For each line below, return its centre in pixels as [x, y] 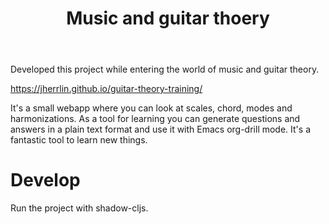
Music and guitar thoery [168, 18]
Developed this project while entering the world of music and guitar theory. [165, 69]
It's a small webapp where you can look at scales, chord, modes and [151, 108]
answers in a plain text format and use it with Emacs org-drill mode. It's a [160, 129]
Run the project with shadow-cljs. [79, 208]
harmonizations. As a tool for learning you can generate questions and [155, 119]
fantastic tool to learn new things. [79, 140]
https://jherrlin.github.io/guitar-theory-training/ [106, 89]
